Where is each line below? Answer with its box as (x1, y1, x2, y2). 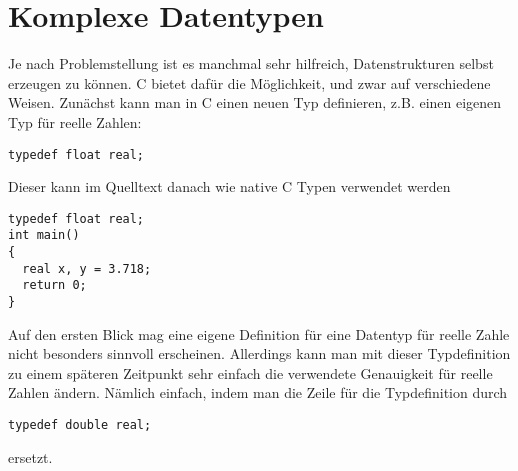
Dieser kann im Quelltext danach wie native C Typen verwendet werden (8, 176, 451, 197)
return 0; (22, 278, 87, 293)
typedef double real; (8, 418, 152, 433)
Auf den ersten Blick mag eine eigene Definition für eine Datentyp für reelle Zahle (8, 323, 510, 344)
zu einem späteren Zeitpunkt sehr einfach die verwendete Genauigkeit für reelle (8, 362, 493, 383)
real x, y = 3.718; (22, 261, 152, 276)
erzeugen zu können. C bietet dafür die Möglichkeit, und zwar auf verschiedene (8, 72, 491, 93)
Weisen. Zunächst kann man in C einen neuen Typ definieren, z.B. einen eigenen (8, 92, 502, 113)
